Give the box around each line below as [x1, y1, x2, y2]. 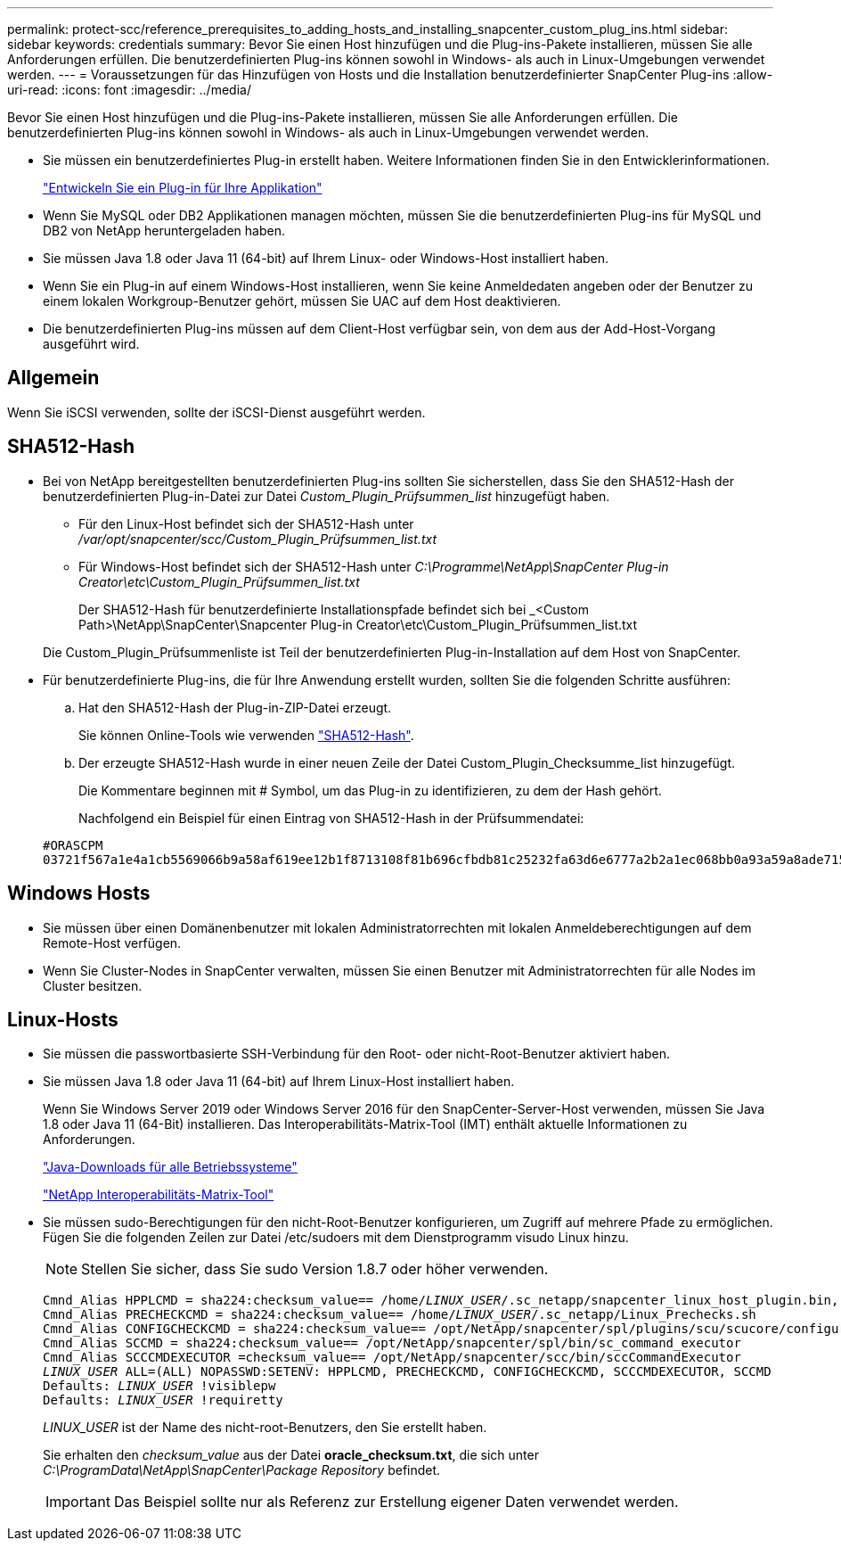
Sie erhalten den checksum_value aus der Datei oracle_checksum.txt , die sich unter [43, 1447, 539, 1463]
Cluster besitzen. [43, 977, 143, 993]
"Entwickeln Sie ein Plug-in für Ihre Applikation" [43, 180, 323, 195]
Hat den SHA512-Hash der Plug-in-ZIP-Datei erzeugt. [78, 699, 392, 715]
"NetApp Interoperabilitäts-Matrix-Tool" [43, 1187, 274, 1203]
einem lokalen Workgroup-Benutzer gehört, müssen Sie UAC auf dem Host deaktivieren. [43, 293, 561, 309]
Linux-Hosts [7, 1008, 118, 1031]
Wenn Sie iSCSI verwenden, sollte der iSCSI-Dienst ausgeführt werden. [7, 404, 426, 420]
